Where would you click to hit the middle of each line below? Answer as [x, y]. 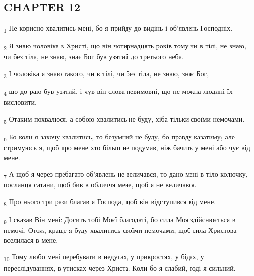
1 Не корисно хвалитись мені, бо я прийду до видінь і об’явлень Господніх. [118, 28]
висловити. [20, 102]
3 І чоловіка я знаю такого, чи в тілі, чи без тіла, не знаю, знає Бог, [107, 74]
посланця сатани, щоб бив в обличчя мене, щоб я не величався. [100, 185]
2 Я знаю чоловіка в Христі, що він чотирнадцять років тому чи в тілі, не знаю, [125, 46]
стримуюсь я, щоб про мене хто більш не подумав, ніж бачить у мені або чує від [127, 148]
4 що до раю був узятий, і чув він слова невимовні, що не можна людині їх [118, 92]
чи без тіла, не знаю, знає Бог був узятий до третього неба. [94, 57]
